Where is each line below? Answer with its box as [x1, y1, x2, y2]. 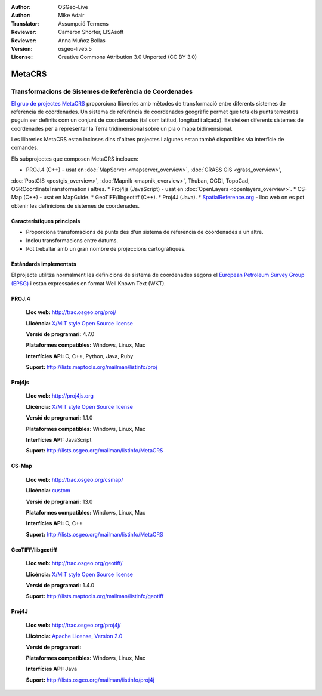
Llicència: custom [26, 487, 71, 494]
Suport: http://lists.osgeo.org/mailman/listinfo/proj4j [26, 676, 155, 683]
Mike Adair [58, 12, 85, 19]
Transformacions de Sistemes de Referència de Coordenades [11, 87, 193, 96]
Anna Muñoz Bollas [58, 36, 106, 44]
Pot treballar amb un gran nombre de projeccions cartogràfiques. [26, 245, 186, 252]
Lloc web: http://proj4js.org [26, 392, 94, 399]
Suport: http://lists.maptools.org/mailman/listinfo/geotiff [26, 593, 164, 600]
